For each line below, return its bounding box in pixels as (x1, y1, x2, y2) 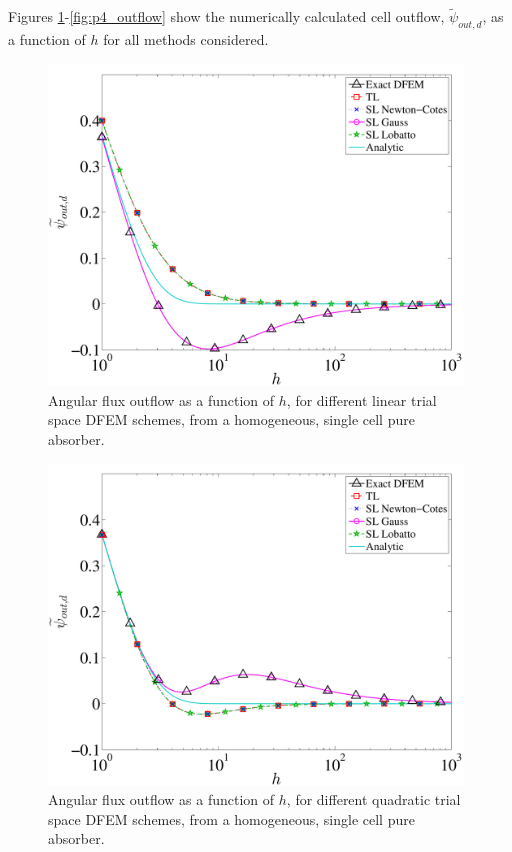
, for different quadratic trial (286, 789, 461, 810)
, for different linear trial (286, 389, 437, 410)
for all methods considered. (103, 29, 269, 50)
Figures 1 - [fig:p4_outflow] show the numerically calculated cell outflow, (8, 6, 445, 27)
